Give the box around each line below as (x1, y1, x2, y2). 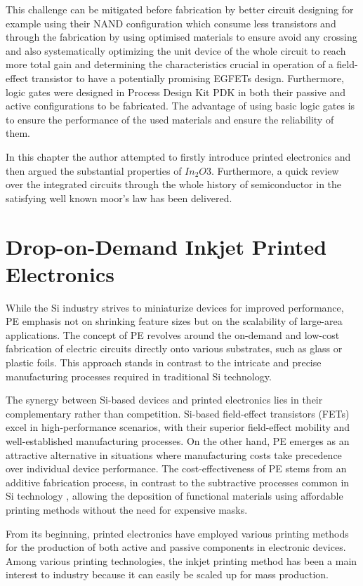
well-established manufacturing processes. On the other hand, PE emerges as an (6, 433, 350, 448)
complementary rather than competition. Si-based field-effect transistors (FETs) (6, 406, 350, 420)
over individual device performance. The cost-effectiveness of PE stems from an (6, 461, 347, 476)
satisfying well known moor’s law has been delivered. (6, 190, 232, 205)
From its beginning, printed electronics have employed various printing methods (6, 526, 349, 540)
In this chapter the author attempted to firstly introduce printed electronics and (6, 149, 351, 164)
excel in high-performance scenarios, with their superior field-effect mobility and (6, 420, 350, 434)
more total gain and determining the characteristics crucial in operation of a (6, 57, 334, 72)
